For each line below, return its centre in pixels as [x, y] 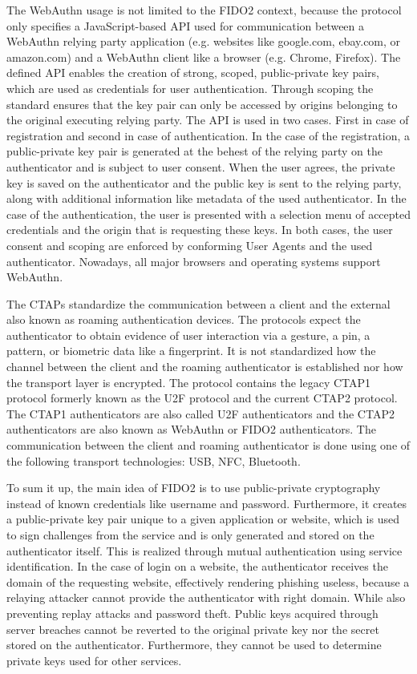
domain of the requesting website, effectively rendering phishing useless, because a [208, 581]
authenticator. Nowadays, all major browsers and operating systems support [194, 261]
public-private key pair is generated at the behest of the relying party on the [194, 151]
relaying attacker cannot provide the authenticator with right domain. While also [206, 597]
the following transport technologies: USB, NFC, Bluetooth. [154, 460]
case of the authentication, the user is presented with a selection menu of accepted [209, 214]
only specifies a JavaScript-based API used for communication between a [186, 25]
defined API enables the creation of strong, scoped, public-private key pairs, [193, 73]
